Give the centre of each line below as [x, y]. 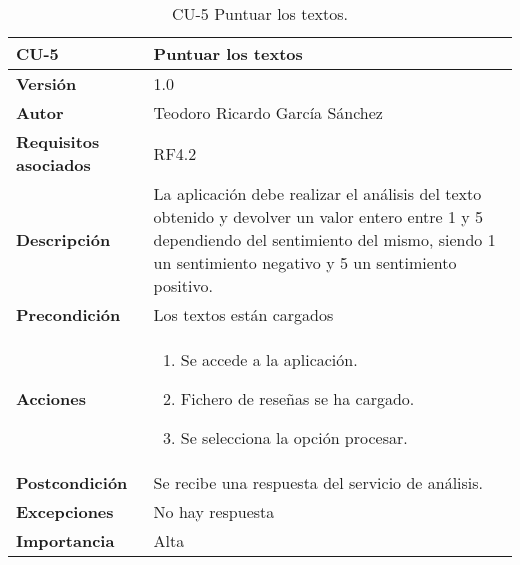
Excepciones [65, 511]
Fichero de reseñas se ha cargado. [297, 398]
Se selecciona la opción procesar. [294, 437]
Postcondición [72, 482]
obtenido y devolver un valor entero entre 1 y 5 [318, 216]
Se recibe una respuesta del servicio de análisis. [318, 482]
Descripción [63, 239]
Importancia [65, 540]
